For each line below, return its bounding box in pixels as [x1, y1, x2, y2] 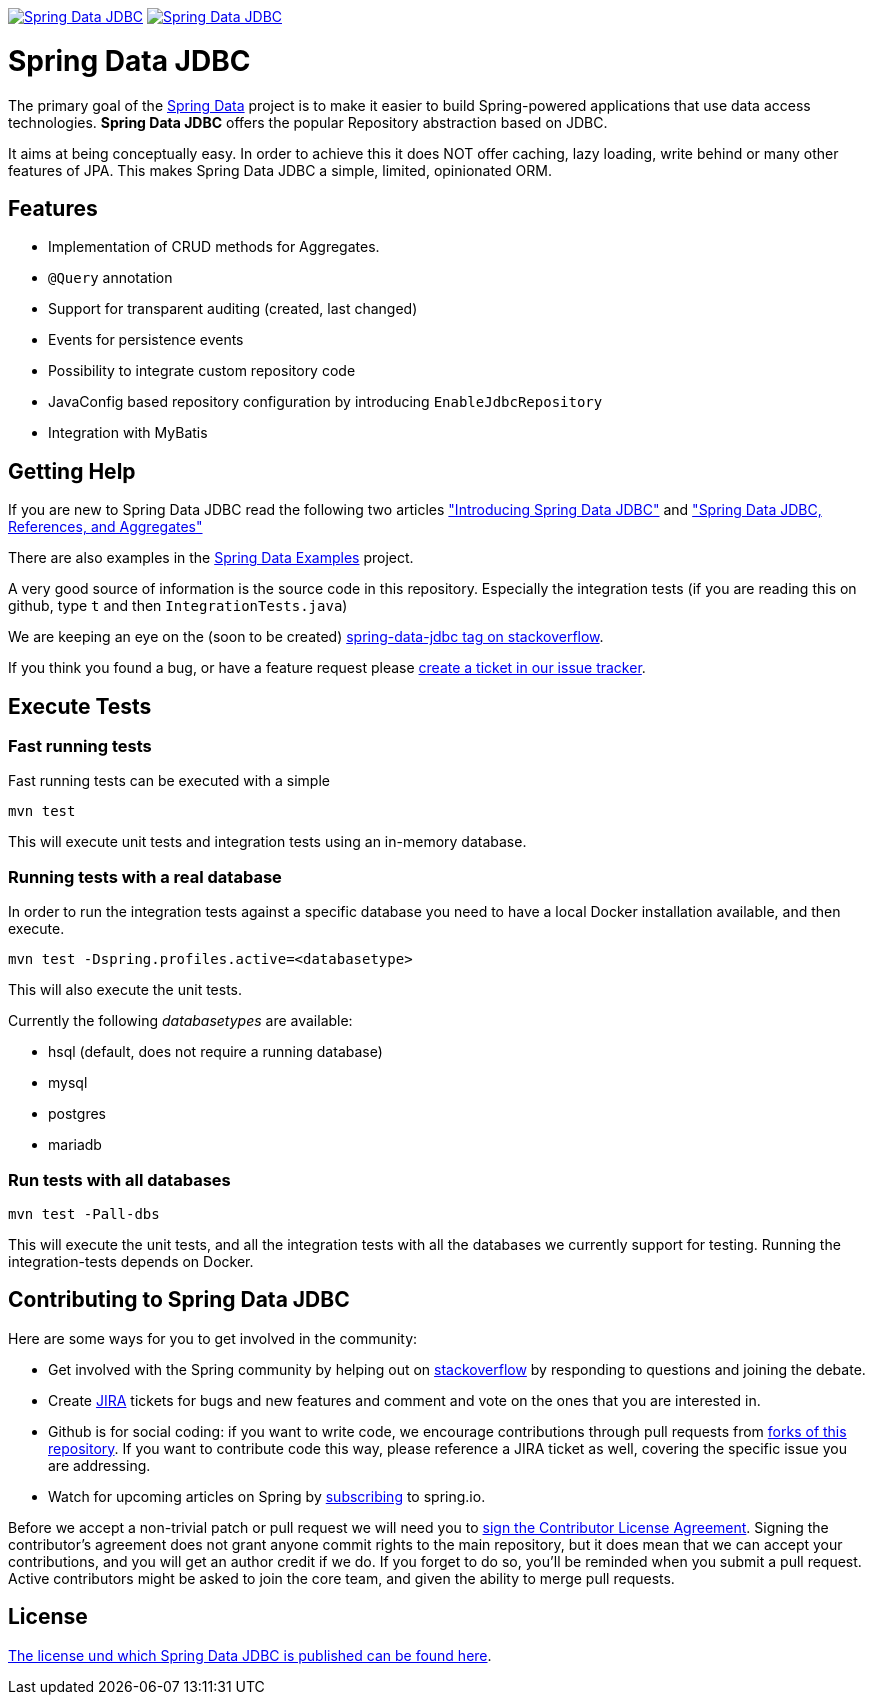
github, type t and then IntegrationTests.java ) [8, 597, 348, 615]
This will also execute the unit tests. [8, 981, 243, 999]
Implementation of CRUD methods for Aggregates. [48, 238, 380, 256]
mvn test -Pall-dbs [8, 1205, 160, 1222]
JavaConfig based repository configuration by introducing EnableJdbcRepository [48, 393, 603, 411]
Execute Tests [8, 693, 152, 719]
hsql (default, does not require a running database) [48, 1043, 383, 1061]
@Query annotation [48, 269, 173, 287]
